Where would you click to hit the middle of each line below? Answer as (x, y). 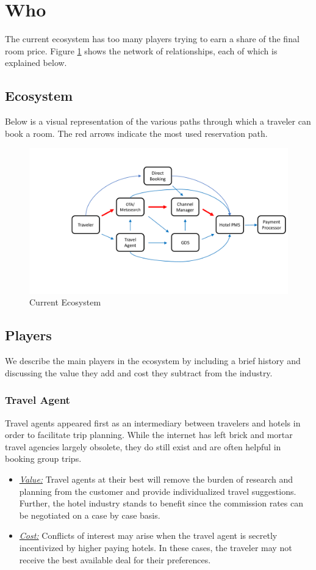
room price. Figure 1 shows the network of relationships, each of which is (141, 50)
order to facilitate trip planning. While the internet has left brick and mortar (149, 435)
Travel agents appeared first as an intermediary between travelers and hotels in (153, 422)
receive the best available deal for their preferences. (115, 559)
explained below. (36, 63)
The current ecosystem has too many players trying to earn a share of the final (152, 39)
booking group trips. (43, 459)
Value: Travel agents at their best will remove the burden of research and (156, 479)
